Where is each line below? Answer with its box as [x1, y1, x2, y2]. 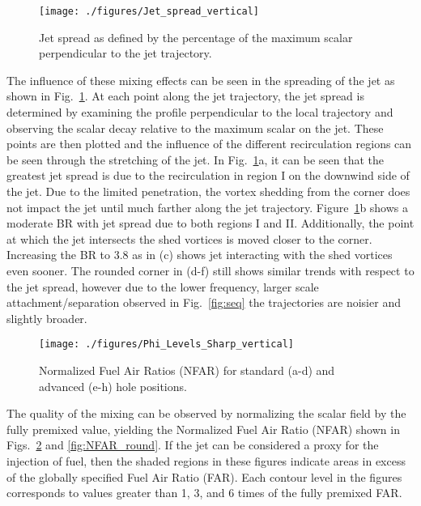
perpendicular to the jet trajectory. [39, 45, 212, 62]
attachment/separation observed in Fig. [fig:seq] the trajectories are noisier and [6, 294, 401, 311]
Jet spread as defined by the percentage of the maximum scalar [39, 28, 353, 45]
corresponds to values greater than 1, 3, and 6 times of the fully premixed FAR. [6, 484, 402, 501]
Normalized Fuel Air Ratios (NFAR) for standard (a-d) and [39, 362, 335, 378]
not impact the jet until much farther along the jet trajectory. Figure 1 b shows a [6, 198, 409, 215]
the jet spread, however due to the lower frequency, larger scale [6, 278, 319, 295]
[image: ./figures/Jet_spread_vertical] [39, 6, 260, 17]
